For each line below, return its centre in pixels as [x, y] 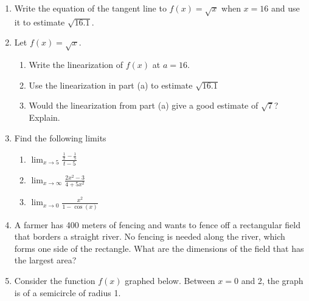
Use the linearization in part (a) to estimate [111, 85]
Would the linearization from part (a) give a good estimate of [144, 105]
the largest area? [45, 260]
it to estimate [40, 22]
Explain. [44, 117]
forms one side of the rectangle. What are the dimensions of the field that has [159, 248]
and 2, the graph [272, 280]
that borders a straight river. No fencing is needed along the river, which [150, 236]
